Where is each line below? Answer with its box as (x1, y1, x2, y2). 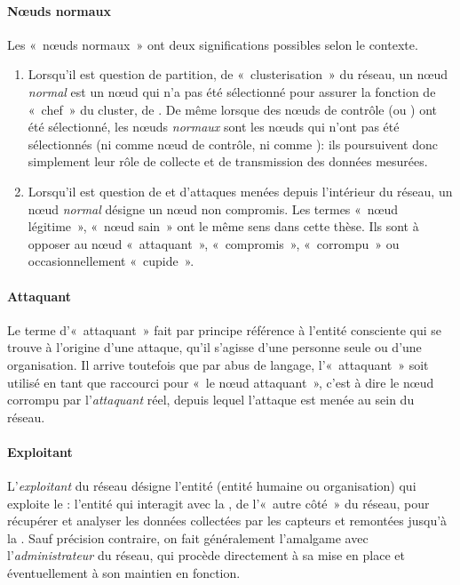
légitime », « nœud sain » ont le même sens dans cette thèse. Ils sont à (28, 217, 419, 236)
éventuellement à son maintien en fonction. (7, 564, 241, 582)
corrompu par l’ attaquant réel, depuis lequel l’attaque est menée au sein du (7, 390, 415, 409)
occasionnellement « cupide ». (28, 252, 194, 270)
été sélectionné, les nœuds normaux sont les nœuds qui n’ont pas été (28, 117, 400, 136)
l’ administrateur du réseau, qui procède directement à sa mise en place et (7, 546, 405, 565)
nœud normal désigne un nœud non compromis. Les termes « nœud (28, 199, 399, 218)
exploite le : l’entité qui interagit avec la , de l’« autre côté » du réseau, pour (7, 493, 430, 512)
